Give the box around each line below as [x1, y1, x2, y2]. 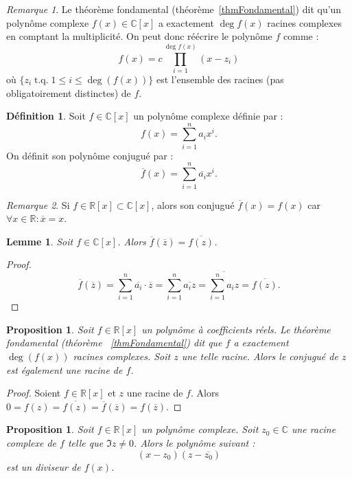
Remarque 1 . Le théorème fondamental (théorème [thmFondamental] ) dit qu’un [6, 2, 342, 16]
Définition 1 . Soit [6, 109, 86, 123]
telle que [67, 436, 104, 449]
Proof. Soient [6, 386, 61, 400]
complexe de [6, 436, 57, 449]
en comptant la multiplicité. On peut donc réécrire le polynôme [6, 29, 272, 43]
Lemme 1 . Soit [6, 234, 73, 248]
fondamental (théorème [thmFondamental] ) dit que [6, 335, 222, 350]
